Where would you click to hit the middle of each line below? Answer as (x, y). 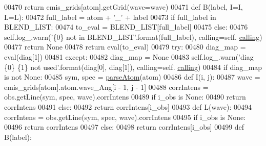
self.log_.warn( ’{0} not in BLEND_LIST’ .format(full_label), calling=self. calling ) (133, 36)
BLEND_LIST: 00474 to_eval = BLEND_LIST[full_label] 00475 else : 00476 (126, 27)
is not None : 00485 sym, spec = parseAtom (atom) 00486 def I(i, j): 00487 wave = (132, 77)
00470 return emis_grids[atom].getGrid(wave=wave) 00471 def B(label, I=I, (124, 7)
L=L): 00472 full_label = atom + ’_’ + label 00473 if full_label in (110, 17)
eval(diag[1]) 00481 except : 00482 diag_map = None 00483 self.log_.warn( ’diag (129, 56)
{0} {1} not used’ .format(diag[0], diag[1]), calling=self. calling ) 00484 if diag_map (133, 67)
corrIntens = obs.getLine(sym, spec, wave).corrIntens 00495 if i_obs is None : (125, 117)
